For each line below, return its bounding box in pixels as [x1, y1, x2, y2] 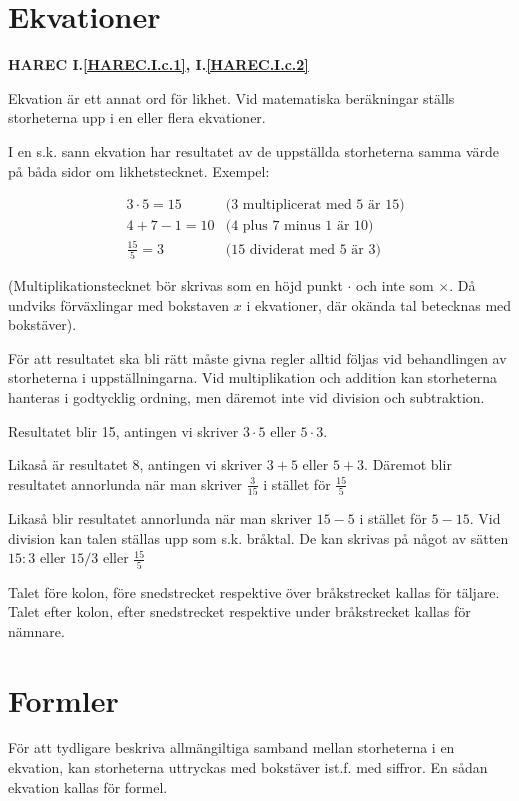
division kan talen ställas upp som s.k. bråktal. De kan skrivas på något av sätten [8, 527, 509, 548]
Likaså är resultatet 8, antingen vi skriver [8, 454, 263, 475]
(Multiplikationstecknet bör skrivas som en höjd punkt [8, 275, 343, 296]
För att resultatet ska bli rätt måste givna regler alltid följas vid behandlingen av [8, 347, 507, 368]
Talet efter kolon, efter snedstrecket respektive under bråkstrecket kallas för [8, 601, 471, 622]
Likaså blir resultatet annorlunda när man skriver [8, 508, 313, 529]
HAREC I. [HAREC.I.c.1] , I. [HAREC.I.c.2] [8, 54, 309, 75]
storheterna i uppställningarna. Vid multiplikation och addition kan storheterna [8, 367, 497, 388]
